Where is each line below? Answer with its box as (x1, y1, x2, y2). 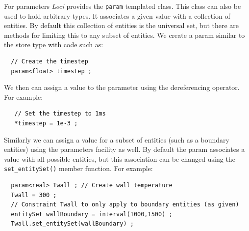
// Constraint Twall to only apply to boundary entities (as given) (11, 201, 239, 208)
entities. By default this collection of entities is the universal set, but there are (4, 20, 239, 30)
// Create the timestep (11, 58, 88, 65)
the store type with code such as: (4, 39, 103, 50)
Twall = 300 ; (11, 191, 57, 199)
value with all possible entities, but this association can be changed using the (4, 153, 235, 164)
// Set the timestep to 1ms (14, 110, 106, 117)
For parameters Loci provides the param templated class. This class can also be (4, 1, 241, 11)
